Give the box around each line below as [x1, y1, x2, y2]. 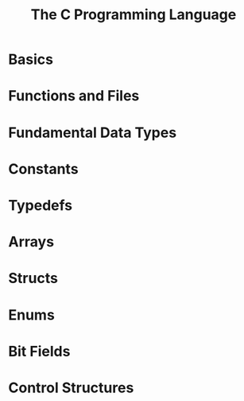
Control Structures [8, 379, 134, 396]
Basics [8, 50, 54, 69]
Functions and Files [8, 87, 140, 105]
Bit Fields [8, 342, 71, 360]
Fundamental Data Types [8, 124, 177, 141]
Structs [8, 269, 58, 288]
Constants [8, 159, 79, 178]
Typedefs [8, 196, 73, 214]
